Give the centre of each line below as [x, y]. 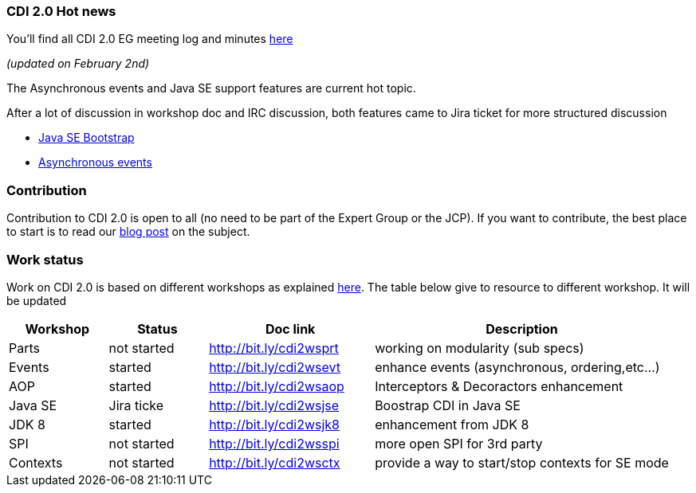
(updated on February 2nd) [78, 64]
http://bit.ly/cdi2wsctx [275, 462]
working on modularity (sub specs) [480, 348]
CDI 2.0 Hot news [61, 11]
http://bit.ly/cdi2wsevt [275, 367]
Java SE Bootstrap [87, 138]
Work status [45, 259]
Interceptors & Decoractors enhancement [499, 386]
